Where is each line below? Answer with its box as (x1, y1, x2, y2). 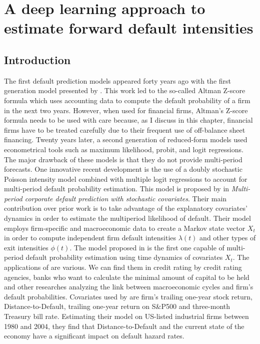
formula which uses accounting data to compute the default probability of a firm (4, 95, 250, 105)
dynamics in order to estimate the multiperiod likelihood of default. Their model (4, 213, 251, 223)
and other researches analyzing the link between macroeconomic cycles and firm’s (4, 281, 253, 292)
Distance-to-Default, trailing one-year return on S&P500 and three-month (4, 301, 230, 311)
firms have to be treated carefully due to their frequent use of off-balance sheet (4, 124, 245, 135)
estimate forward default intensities (4, 18, 253, 38)
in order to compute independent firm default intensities (4, 232, 176, 243)
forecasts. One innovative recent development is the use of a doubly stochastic (4, 164, 242, 174)
